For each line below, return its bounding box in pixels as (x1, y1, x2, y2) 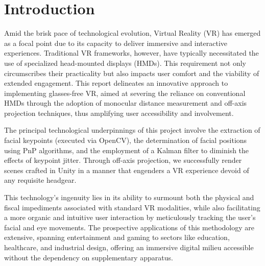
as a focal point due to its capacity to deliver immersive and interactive (4, 37, 228, 48)
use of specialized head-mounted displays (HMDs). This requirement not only (4, 57, 247, 68)
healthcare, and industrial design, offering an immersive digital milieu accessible (4, 242, 254, 252)
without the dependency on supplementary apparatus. (4, 252, 173, 262)
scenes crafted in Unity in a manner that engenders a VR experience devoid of (4, 164, 249, 175)
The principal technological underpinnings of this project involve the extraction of (4, 125, 260, 135)
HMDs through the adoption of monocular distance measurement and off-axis (4, 98, 247, 108)
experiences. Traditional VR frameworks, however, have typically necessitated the (4, 47, 259, 58)
